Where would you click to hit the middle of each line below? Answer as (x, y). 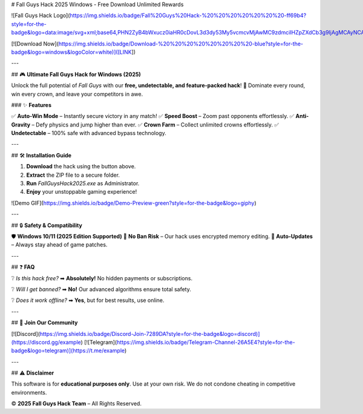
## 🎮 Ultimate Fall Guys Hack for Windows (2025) (76, 74)
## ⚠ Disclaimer (33, 373)
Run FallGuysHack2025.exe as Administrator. (83, 183)
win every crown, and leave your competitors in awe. (77, 94)
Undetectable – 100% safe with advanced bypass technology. (89, 133)
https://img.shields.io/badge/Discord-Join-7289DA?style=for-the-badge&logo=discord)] (150, 333)
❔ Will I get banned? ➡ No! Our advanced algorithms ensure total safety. (101, 289)
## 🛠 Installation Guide (41, 155)
